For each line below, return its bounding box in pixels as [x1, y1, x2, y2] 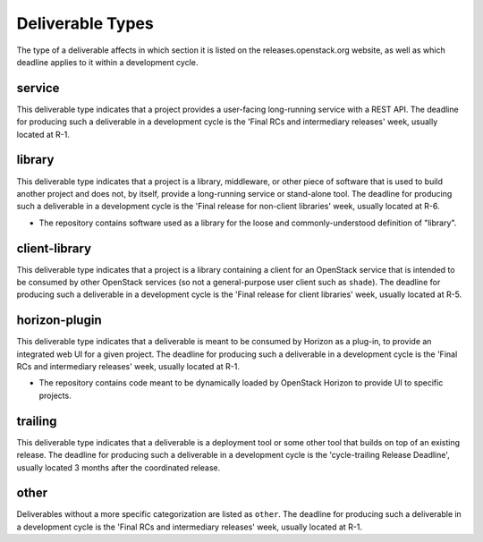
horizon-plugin [16, 313, 102, 328]
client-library [16, 241, 92, 256]
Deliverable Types [16, 13, 154, 33]
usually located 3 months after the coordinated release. [16, 462, 221, 473]
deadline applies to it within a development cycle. [16, 56, 199, 67]
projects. [38, 390, 72, 401]
